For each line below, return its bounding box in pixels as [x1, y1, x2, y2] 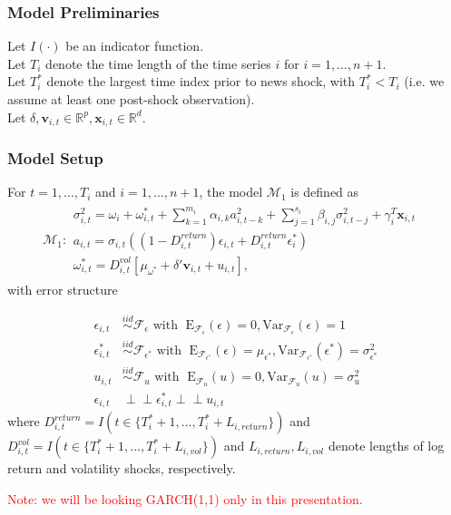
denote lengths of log [328, 436, 445, 455]
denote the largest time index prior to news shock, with [46, 72, 356, 91]
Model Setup [7, 146, 103, 169]
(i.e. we [404, 72, 445, 91]
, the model [199, 182, 263, 201]
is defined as [290, 182, 359, 201]
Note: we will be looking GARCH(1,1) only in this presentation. [7, 490, 363, 509]
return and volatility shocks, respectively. [7, 459, 236, 478]
